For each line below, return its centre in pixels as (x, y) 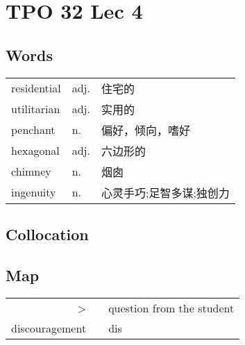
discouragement (49, 328)
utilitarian (36, 109)
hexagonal (35, 151)
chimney (31, 171)
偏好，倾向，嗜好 (145, 130)
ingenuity (34, 192)
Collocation (47, 234)
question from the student (171, 308)
